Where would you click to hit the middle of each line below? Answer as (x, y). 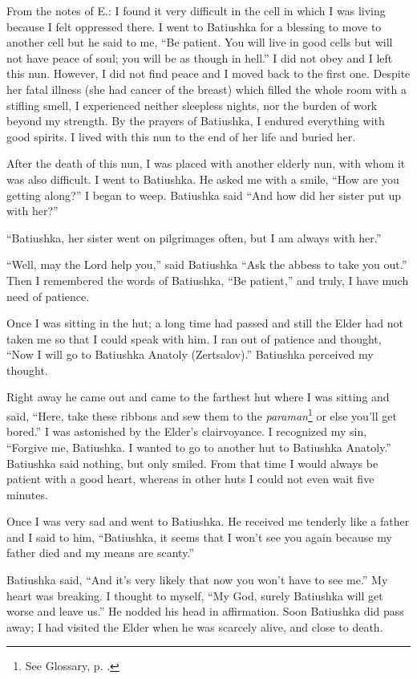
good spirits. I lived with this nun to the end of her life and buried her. (181, 136)
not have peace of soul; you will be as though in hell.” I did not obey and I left (200, 57)
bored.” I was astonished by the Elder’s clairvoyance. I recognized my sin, (187, 431)
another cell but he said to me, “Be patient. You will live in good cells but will (200, 42)
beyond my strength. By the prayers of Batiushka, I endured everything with (196, 121)
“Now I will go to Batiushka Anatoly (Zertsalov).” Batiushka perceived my (190, 354)
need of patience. (48, 296)
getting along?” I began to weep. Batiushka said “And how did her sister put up (204, 195)
